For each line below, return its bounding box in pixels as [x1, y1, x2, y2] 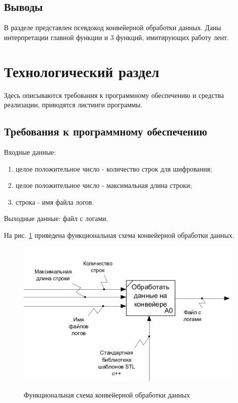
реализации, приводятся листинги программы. [4, 99, 143, 110]
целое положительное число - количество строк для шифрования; [15, 163, 212, 174]
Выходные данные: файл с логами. [4, 213, 108, 224]
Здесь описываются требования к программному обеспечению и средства [4, 90, 224, 100]
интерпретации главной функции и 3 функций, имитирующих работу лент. [4, 32, 229, 42]
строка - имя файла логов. [15, 196, 94, 207]
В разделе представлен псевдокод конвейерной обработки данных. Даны [4, 22, 221, 33]
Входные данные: [4, 146, 56, 157]
